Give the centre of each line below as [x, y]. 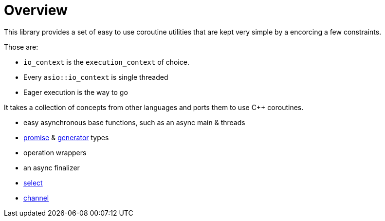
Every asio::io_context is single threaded [96, 77]
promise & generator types [66, 137]
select [33, 183]
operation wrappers [55, 152]
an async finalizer [52, 167]
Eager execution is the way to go [76, 92]
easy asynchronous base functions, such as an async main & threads [134, 122]
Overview [36, 10]
